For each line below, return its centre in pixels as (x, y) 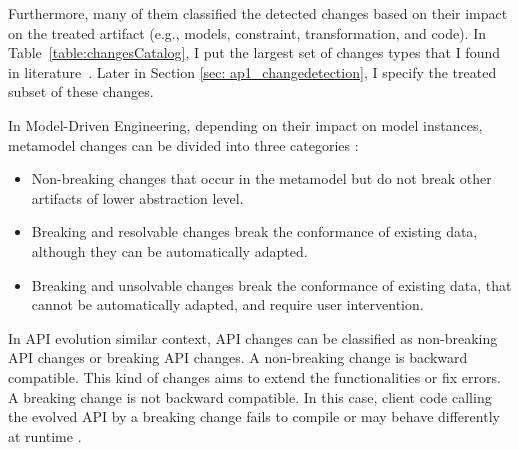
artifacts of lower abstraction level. (137, 197)
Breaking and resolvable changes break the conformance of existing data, (254, 231)
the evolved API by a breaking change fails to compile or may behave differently (254, 416)
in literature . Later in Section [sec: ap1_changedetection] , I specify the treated (252, 71)
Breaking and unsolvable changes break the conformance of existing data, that (271, 284)
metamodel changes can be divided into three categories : (183, 144)
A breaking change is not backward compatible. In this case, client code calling (250, 396)
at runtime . (45, 435)
